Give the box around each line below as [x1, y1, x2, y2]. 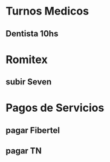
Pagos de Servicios [5, 101, 105, 115]
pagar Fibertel [5, 125, 60, 135]
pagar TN [5, 146, 42, 156]
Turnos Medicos [5, 4, 89, 18]
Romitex [5, 53, 48, 66]
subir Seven [5, 77, 52, 87]
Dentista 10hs [5, 29, 59, 39]
